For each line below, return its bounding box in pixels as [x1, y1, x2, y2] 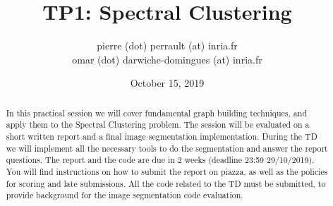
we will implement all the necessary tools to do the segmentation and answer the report [6, 142, 328, 154]
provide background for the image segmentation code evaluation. [6, 189, 243, 201]
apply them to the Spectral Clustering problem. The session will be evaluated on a [6, 119, 310, 131]
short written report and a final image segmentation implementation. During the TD [6, 131, 317, 143]
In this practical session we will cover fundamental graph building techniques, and [6, 107, 307, 119]
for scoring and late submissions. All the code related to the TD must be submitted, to [6, 177, 326, 189]
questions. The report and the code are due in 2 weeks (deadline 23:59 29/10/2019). [6, 154, 315, 166]
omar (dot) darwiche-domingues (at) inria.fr [72, 51, 262, 66]
